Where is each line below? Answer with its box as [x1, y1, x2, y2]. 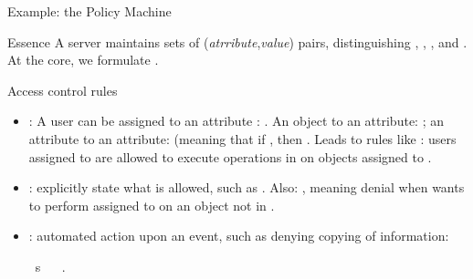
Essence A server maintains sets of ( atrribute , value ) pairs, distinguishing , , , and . [7, 32, 468, 51]
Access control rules [7, 80, 118, 99]
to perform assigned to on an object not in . [28, 195, 275, 214]
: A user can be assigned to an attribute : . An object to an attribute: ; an [28, 111, 444, 130]
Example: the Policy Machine [7, 2, 172, 20]
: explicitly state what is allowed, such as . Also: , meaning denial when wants [28, 178, 465, 197]
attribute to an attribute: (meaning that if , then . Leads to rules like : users [28, 129, 457, 148]
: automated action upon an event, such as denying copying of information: [28, 226, 449, 245]
